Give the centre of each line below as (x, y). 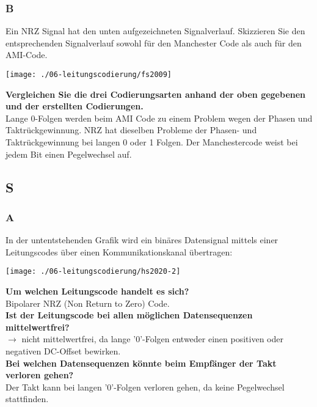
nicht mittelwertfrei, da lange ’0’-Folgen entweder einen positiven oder (152, 339)
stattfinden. (27, 399)
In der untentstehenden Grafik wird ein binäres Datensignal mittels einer (142, 240)
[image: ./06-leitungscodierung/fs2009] (89, 75)
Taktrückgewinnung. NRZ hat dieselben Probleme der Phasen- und (131, 130)
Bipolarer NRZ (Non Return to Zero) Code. (88, 303)
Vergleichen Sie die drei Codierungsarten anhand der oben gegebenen (156, 94)
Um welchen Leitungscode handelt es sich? (97, 291)
